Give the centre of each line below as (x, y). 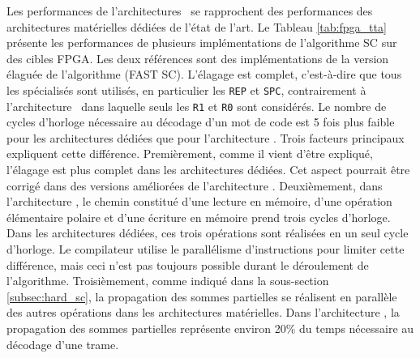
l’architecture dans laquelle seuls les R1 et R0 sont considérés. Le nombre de (197, 106)
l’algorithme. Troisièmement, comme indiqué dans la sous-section (168, 281)
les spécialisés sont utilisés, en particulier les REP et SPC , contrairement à (186, 89)
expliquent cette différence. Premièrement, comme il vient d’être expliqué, (190, 153)
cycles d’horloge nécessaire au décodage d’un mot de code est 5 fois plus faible (201, 122)
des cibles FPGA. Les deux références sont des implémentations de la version (198, 58)
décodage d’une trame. (63, 344)
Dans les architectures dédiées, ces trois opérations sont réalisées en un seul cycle (208, 233)
